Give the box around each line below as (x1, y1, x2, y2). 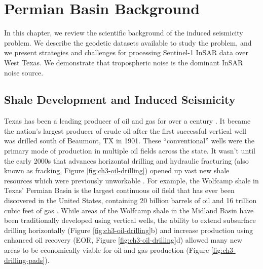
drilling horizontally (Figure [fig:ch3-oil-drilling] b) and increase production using (4, 224, 253, 235)
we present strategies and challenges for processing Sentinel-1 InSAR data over (4, 47, 248, 58)
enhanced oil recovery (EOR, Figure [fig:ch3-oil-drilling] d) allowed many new (4, 235, 242, 245)
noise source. (4, 67, 44, 78)
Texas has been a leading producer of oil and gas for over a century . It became (4, 116, 251, 126)
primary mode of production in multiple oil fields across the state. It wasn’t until (4, 145, 256, 156)
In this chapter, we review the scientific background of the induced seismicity (4, 27, 243, 38)
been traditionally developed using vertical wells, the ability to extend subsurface (4, 215, 256, 225)
